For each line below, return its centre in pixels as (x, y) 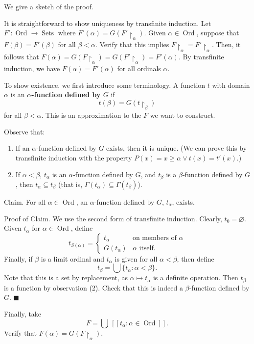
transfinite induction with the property (74, 157)
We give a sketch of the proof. (49, 6)
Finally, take (23, 314)
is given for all (136, 258)
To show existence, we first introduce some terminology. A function (105, 85)
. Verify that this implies (132, 44)
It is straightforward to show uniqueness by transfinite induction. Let (108, 23)
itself (146, 248)
